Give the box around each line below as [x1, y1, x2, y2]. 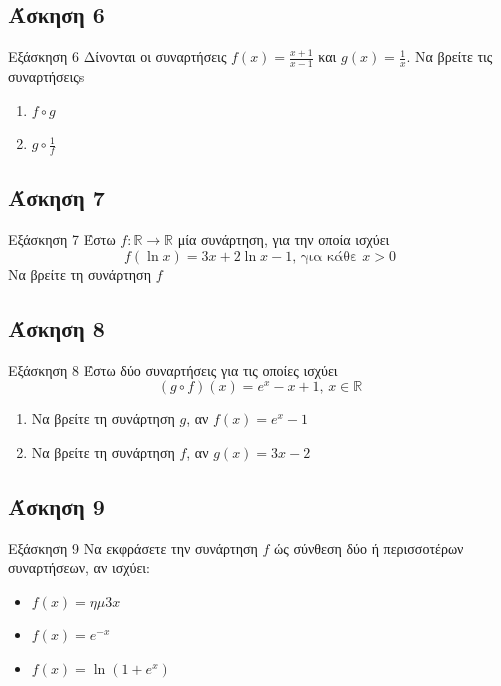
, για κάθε [292, 249, 358, 264]
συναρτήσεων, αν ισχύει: [8, 557, 150, 578]
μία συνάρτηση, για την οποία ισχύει [177, 229, 390, 250]
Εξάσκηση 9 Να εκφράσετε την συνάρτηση [8, 537, 258, 558]
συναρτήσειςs [8, 66, 85, 87]
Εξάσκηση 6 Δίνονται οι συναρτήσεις [8, 46, 227, 67]
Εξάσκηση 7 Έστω [8, 229, 116, 250]
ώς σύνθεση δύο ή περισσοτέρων [274, 537, 464, 558]
